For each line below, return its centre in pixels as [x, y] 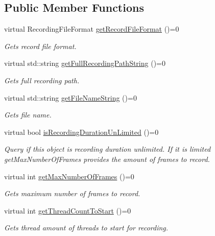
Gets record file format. [40, 46]
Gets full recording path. [42, 80]
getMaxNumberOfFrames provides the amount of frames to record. [107, 159]
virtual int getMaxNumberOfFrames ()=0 [69, 176]
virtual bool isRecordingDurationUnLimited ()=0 [81, 132]
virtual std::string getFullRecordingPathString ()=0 [85, 63]
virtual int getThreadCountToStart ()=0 [68, 210]
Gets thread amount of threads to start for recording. [86, 228]
